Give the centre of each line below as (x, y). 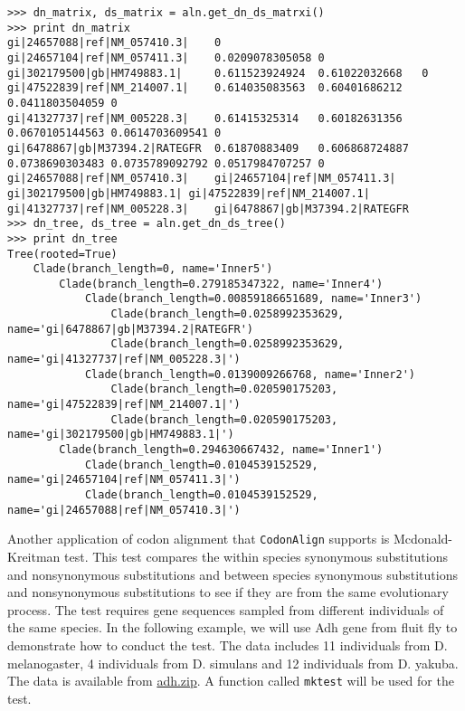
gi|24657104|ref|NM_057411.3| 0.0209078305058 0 (166, 57)
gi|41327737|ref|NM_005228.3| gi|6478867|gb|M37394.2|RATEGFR (208, 209)
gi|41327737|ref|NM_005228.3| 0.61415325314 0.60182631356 (205, 118)
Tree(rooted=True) (62, 254)
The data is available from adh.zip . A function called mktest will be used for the (231, 681)
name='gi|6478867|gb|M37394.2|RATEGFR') (131, 329)
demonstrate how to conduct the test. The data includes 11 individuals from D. (228, 645)
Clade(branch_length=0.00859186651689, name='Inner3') (253, 299)
